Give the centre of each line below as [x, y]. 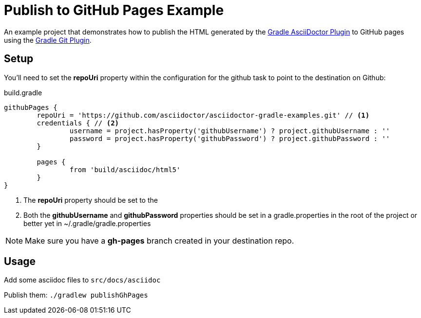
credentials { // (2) [78, 123]
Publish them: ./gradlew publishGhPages [76, 295]
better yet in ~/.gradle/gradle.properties [87, 223]
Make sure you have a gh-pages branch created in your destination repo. [160, 240]
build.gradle [23, 92]
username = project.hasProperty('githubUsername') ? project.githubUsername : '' [230, 131]
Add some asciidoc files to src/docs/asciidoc [82, 280]
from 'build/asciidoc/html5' [125, 169]
